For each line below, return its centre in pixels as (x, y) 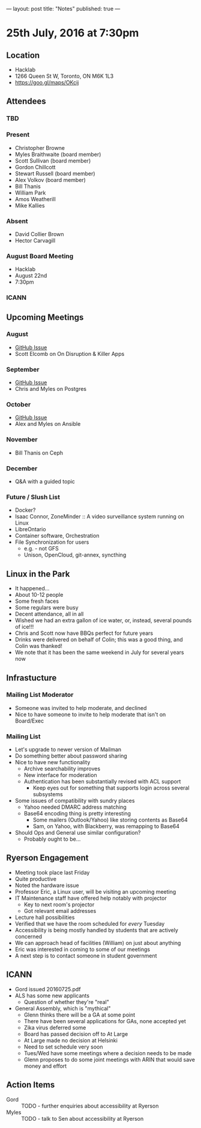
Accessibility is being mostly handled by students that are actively (97, 930)
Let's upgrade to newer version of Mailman (68, 750)
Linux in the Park (38, 574)
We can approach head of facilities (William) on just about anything (98, 943)
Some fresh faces (37, 601)
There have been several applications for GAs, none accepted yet (105, 1021)
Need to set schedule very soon (63, 1047)
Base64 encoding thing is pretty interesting (77, 814)
